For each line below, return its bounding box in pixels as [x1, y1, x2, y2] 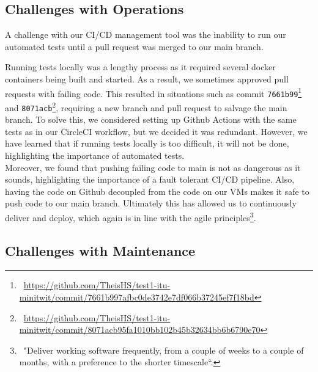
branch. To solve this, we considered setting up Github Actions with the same [5, 113, 297, 126]
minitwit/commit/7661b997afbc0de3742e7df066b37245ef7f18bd [19, 291, 254, 303]
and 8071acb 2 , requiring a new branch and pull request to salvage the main [5, 99, 287, 114]
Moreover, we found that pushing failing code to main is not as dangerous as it [5, 161, 301, 173]
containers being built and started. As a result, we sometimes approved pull [5, 72, 289, 85]
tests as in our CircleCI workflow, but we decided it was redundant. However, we [5, 125, 308, 137]
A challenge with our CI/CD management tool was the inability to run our [5, 28, 286, 41]
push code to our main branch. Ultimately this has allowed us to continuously [5, 197, 297, 210]
